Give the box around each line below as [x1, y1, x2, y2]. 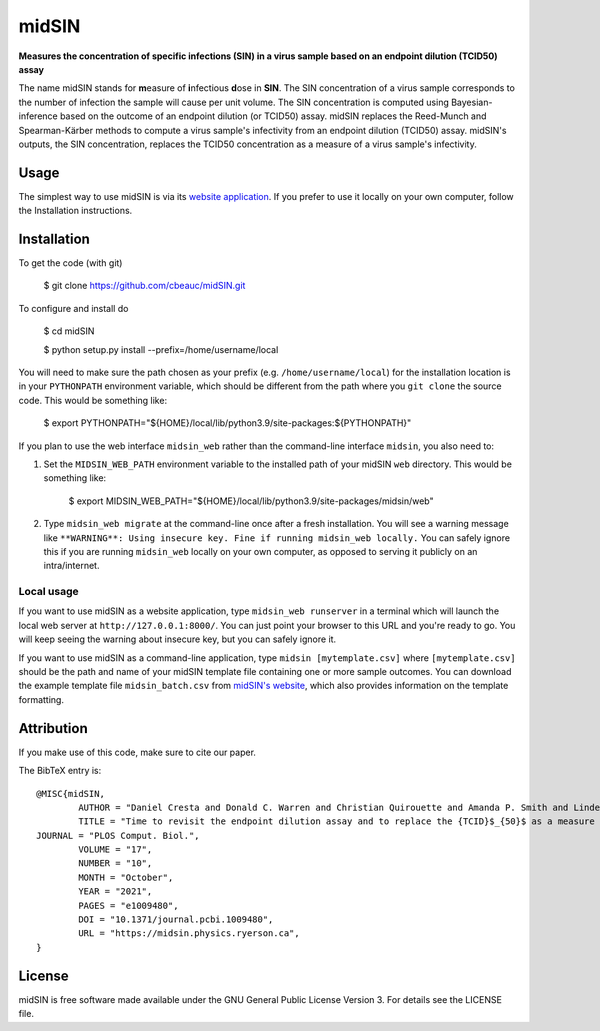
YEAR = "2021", [78, 886, 153, 897]
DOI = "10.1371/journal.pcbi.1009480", [78, 914, 274, 925]
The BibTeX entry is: [18, 765, 102, 777]
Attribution [18, 720, 89, 737]
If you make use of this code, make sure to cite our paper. [18, 746, 257, 758]
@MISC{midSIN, [36, 788, 105, 799]
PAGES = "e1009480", [78, 900, 179, 911]
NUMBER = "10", [78, 858, 153, 869]
